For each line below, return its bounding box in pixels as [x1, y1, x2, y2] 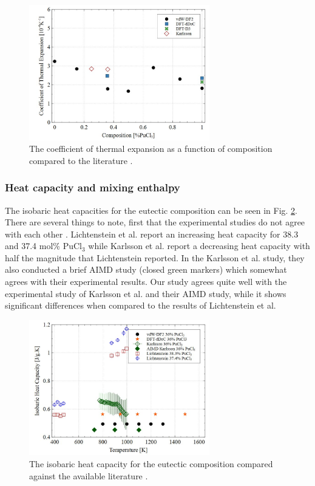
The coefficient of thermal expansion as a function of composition [29, 142, 273, 155]
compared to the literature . [29, 154, 133, 166]
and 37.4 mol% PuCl [5, 239, 82, 252]
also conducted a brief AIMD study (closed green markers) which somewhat [5, 263, 287, 276]
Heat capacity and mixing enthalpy [5, 180, 180, 195]
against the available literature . [29, 469, 148, 482]
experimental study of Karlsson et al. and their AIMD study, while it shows [5, 287, 286, 299]
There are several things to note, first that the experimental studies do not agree [5, 216, 305, 228]
